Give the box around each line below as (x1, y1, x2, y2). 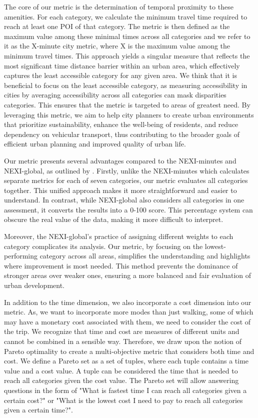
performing (4, 250, 37, 261)
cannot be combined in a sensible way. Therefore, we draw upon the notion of (4, 336, 242, 346)
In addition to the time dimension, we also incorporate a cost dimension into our (4, 296, 251, 307)
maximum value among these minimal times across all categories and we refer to (4, 30, 250, 41)
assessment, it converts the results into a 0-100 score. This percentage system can (4, 204, 253, 214)
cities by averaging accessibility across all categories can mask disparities (4, 89, 226, 100)
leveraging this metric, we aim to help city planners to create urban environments (4, 109, 254, 119)
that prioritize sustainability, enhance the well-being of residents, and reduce (4, 119, 238, 129)
